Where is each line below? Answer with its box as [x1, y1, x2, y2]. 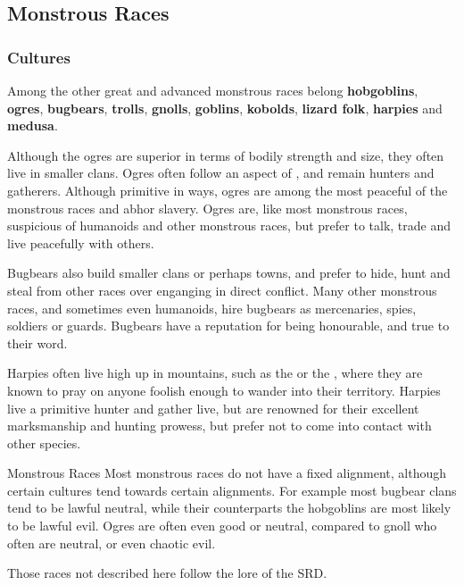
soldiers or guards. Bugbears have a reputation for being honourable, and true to [7, 316, 450, 335]
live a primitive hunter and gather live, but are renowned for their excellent [7, 398, 419, 417]
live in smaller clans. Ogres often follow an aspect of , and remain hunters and [7, 163, 435, 182]
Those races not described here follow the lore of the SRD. [7, 564, 327, 582]
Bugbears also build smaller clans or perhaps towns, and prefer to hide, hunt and [7, 263, 451, 282]
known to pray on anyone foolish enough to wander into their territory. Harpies [7, 380, 441, 399]
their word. [7, 333, 68, 352]
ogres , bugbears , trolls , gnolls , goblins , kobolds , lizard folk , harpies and [7, 98, 443, 117]
